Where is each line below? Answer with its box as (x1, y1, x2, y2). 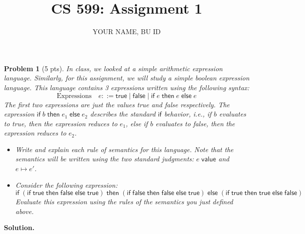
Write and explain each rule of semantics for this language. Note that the (15, 144, 234, 154)
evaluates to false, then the (155, 118, 235, 128)
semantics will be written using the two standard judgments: (15, 154, 194, 164)
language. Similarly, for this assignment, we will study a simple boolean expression (4, 73, 249, 83)
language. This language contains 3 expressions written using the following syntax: (4, 82, 249, 92)
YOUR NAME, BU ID (93, 26, 161, 37)
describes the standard (90, 109, 156, 119)
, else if (126, 118, 148, 128)
